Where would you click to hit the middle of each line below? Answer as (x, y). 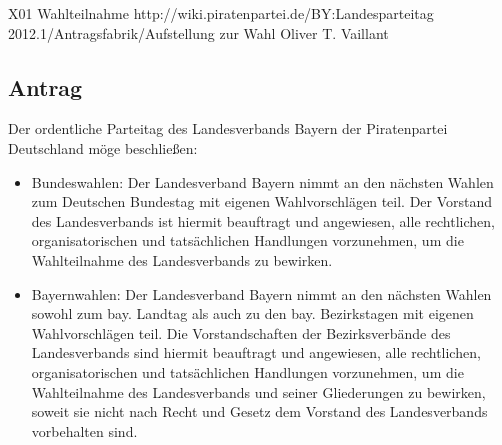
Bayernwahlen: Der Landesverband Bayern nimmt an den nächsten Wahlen (261, 293)
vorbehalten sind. (84, 430)
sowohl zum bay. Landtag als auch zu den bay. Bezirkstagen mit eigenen (252, 313)
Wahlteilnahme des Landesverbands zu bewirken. (182, 259)
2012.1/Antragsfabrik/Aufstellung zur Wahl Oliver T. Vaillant (198, 32)
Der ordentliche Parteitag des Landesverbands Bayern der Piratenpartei (228, 128)
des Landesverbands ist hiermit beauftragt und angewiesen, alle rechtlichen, (263, 220)
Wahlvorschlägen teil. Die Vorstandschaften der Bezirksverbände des (241, 332)
